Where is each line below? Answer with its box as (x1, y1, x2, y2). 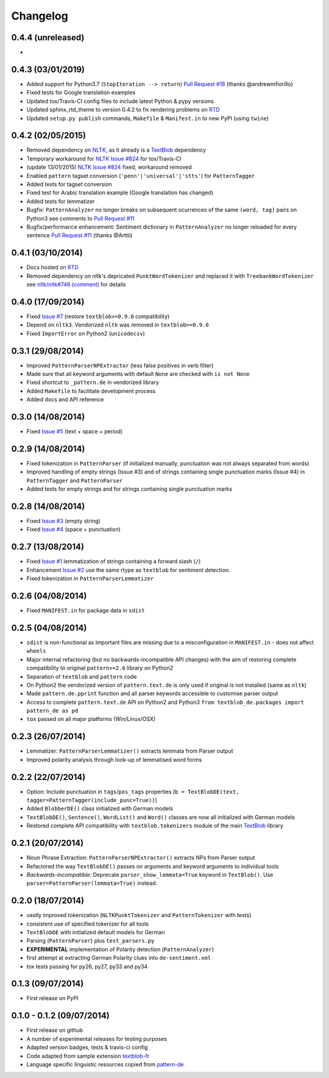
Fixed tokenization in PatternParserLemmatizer (26, 575, 154, 582)
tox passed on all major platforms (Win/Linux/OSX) (26, 715, 156, 723)
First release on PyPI (26, 995, 79, 1002)
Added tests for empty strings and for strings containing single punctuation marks (26, 485, 233, 493)
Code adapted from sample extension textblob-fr (26, 1052, 150, 1060)
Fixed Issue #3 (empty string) (26, 517, 101, 525)
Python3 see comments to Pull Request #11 (26, 215, 135, 222)
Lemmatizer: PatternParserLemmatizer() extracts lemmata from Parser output (26, 747, 233, 755)
